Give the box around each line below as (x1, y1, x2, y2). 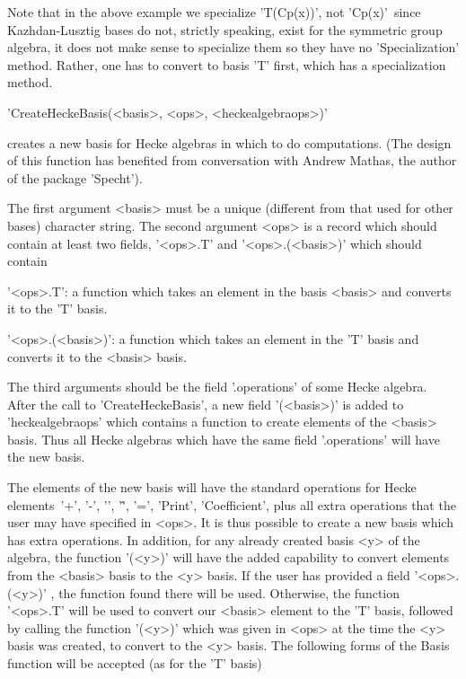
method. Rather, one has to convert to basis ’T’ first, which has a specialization (7, 55, 446, 74)
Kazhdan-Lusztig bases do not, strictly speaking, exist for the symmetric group (7, 20, 443, 39)
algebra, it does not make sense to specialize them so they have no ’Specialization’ (7, 38, 460, 57)
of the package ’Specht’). (7, 168, 143, 187)
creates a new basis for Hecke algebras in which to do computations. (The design (7, 133, 452, 152)
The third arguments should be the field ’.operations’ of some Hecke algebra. (7, 377, 427, 396)
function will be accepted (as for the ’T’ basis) (7, 654, 262, 672)
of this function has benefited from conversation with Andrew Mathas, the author (7, 151, 457, 170)
